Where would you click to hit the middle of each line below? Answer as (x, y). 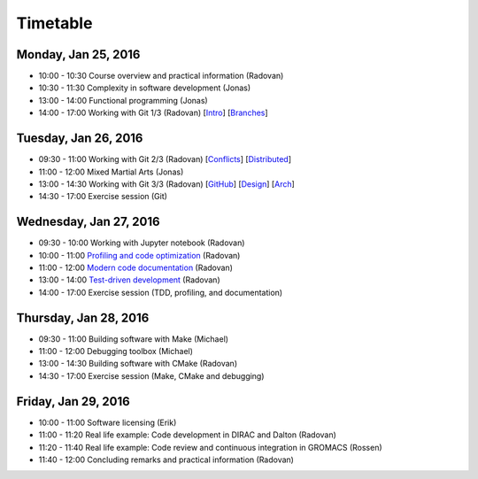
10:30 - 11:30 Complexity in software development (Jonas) (145, 88)
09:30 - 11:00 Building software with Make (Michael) (134, 339)
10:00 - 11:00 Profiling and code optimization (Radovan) (139, 255)
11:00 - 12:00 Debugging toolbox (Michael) (116, 352)
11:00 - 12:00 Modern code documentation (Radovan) (136, 267)
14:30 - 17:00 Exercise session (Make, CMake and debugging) (151, 375)
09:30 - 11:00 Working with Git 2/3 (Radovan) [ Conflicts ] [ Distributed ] (165, 159)
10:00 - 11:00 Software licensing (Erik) (108, 422)
